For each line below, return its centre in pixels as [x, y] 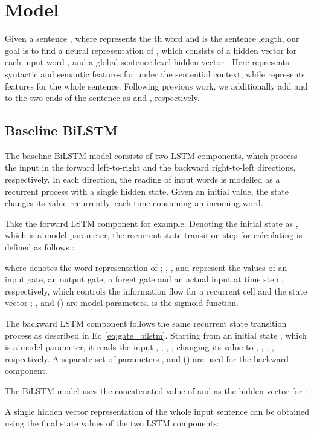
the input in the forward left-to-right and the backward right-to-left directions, [150, 167]
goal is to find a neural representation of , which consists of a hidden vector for [151, 50]
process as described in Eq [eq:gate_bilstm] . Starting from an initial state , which [156, 335]
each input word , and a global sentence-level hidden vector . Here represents [147, 62]
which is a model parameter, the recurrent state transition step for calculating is [154, 235]
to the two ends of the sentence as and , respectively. [102, 98]
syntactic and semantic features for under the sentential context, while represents [155, 73]
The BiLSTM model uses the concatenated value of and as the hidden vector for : [156, 390]
